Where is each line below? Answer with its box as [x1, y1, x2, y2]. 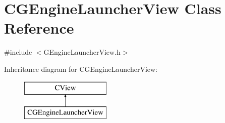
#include [4, 47, 32, 57]
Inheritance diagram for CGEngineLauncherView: [4, 63, 158, 74]
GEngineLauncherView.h [43, 47, 121, 57]
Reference [4, 18, 74, 38]
